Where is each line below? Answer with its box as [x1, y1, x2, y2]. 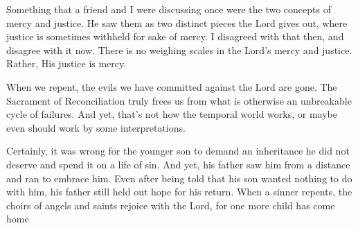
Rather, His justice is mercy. [6, 56, 127, 71]
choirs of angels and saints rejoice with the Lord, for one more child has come [6, 198, 335, 212]
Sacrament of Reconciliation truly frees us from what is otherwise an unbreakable [6, 93, 352, 107]
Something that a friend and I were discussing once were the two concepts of [6, 2, 331, 16]
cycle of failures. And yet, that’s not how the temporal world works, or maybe [6, 107, 337, 121]
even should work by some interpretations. [6, 120, 186, 134]
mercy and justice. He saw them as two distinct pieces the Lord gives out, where [6, 15, 348, 30]
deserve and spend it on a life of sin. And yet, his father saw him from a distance [6, 157, 350, 171]
